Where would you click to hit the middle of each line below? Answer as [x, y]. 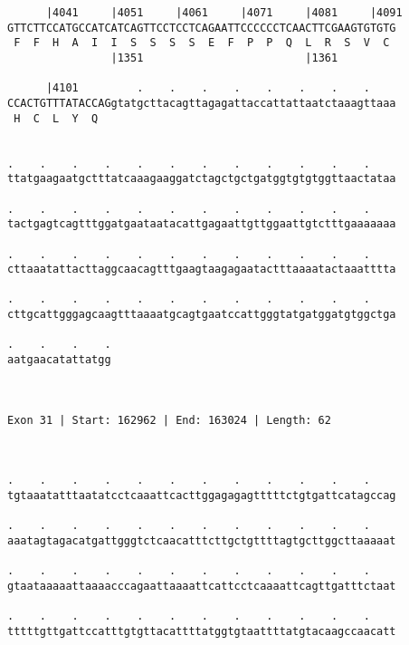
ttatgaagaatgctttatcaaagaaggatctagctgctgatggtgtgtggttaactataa [202, 179]
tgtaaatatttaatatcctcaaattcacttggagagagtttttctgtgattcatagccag [202, 496]
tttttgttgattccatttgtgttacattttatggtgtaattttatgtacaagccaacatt [202, 631]
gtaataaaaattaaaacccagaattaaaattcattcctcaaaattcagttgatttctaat [202, 586]
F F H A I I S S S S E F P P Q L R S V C [202, 43]
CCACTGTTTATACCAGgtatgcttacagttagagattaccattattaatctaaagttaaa [202, 103]
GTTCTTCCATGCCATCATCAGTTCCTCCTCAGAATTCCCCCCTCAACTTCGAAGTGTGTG [202, 28]
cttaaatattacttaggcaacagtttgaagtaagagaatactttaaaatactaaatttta [202, 270]
